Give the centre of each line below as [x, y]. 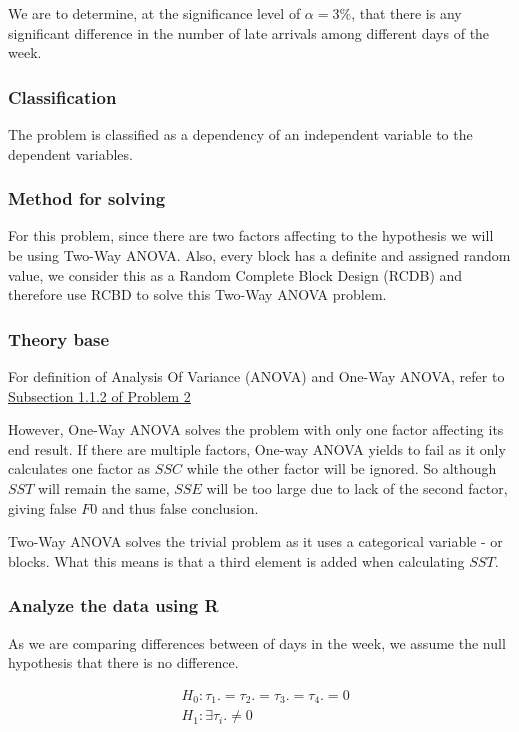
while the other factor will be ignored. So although [341, 468]
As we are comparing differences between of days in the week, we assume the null [257, 642]
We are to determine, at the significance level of [154, 13]
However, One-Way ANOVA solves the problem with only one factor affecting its [256, 429]
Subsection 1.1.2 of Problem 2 [99, 395]
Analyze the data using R [113, 605]
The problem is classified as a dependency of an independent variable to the [240, 134]
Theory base [59, 338]
